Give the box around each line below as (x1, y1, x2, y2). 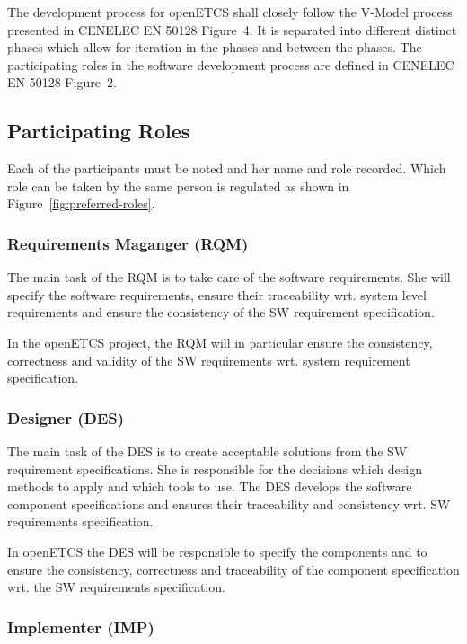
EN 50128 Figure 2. (7, 73, 117, 92)
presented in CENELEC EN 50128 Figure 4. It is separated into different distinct (7, 20, 457, 39)
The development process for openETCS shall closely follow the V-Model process (7, 3, 453, 21)
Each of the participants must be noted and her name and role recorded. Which (7, 159, 446, 178)
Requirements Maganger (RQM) (7, 232, 249, 254)
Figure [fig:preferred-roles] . (7, 194, 155, 213)
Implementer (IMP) (7, 615, 154, 638)
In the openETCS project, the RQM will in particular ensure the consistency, (7, 332, 433, 351)
